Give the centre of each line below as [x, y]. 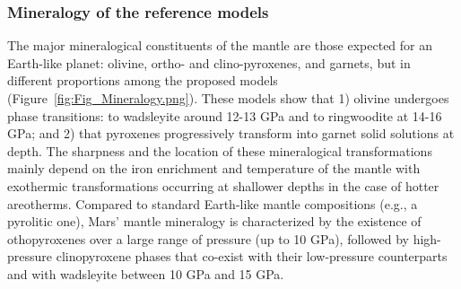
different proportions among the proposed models [143, 80]
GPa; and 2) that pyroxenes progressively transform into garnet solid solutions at [231, 133]
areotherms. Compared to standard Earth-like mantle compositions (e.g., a [213, 203]
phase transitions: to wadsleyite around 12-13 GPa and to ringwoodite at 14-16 [225, 115]
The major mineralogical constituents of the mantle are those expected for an [220, 45]
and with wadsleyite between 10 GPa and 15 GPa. [146, 273]
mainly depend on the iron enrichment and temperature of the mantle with [214, 168]
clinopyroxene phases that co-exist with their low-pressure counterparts [252, 256]
